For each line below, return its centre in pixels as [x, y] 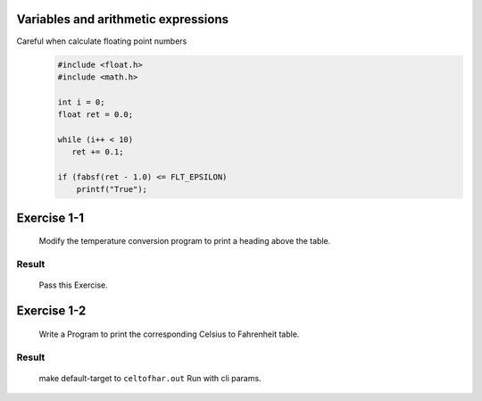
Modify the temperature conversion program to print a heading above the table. [185, 241]
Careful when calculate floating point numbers [102, 41]
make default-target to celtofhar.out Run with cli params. [150, 378]
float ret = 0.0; [96, 115]
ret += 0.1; [98, 152]
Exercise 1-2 [51, 311]
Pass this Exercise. [74, 285]
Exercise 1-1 [50, 217]
